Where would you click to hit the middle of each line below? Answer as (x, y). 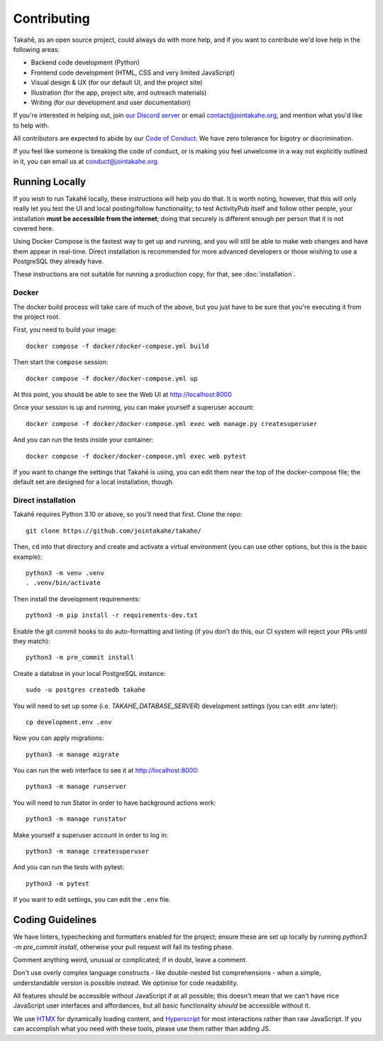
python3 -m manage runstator (76, 819)
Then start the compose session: (61, 362)
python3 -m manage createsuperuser (88, 851)
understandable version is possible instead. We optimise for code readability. (126, 983)
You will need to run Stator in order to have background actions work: (115, 802)
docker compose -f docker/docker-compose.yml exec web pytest (136, 456)
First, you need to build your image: (65, 329)
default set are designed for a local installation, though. (94, 482)
